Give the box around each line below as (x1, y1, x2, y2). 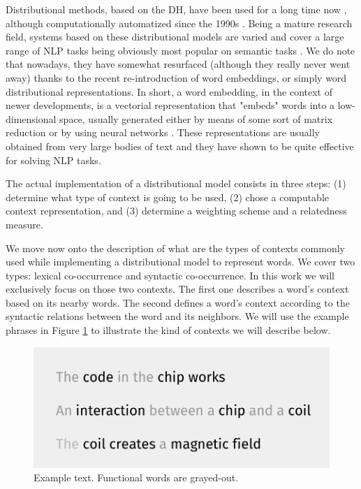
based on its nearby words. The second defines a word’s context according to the (6, 295, 350, 309)
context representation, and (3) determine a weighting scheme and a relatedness (6, 203, 347, 218)
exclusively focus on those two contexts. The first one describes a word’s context (6, 282, 349, 296)
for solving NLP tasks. (6, 152, 101, 167)
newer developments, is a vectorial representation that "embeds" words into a (6, 98, 335, 112)
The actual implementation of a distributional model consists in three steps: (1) (6, 176, 346, 191)
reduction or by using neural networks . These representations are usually (6, 125, 320, 140)
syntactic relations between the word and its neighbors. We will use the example (6, 309, 349, 323)
